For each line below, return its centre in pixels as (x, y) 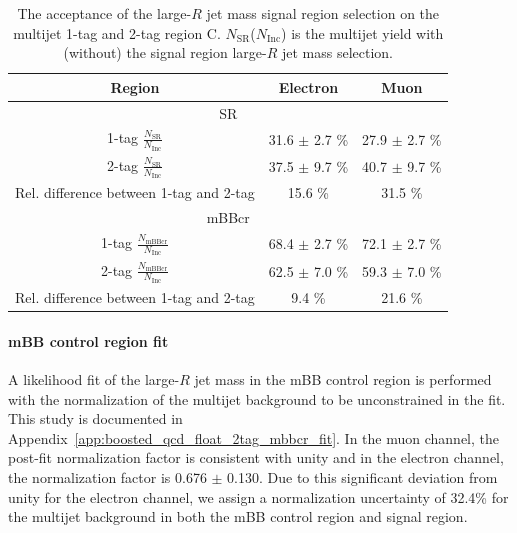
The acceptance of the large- (104, 13)
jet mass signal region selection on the (323, 13)
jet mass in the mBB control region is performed (343, 378)
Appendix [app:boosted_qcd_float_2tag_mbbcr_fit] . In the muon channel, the (253, 437)
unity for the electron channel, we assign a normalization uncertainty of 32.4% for (258, 496)
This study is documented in (95, 418)
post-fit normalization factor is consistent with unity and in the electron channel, (256, 457)
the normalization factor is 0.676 (107, 476)
